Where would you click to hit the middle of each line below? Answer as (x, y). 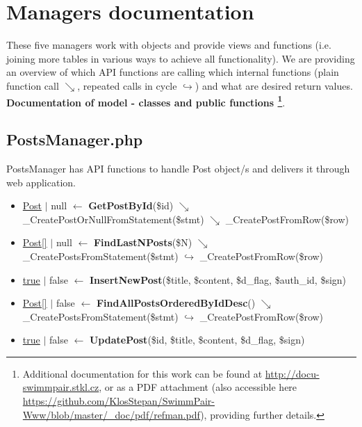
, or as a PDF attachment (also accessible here (198, 387)
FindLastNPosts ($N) (143, 242)
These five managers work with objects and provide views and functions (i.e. (169, 45)
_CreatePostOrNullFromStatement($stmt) (113, 219)
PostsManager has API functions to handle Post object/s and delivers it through (178, 168)
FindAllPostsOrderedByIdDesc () (176, 303)
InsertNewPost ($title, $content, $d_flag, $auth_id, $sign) (218, 279)
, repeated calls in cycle (127, 85)
